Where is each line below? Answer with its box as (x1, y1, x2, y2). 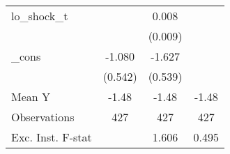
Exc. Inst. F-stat (11, 129, 92, 145)
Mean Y (11, 88, 51, 105)
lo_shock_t (11, 8, 68, 24)
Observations (11, 109, 75, 125)
